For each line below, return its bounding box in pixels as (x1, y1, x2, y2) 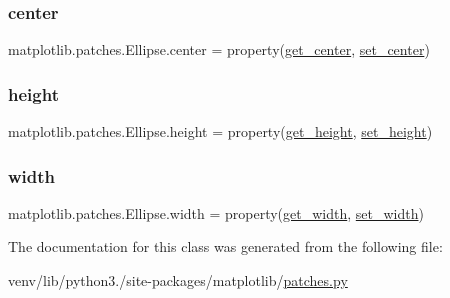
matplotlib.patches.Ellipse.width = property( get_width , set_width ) (8, 202, 424, 223)
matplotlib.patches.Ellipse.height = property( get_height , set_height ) (8, 121, 433, 142)
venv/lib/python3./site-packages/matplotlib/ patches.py (8, 270, 348, 291)
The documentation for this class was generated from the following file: (8, 236, 443, 257)
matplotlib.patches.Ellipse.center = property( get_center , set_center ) (8, 39, 430, 60)
